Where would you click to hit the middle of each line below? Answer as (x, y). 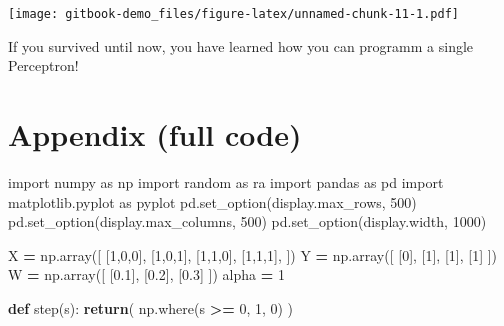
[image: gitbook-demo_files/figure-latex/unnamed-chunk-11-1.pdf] (234, 14)
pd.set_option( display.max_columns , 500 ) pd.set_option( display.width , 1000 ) (247, 221)
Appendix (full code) (155, 134)
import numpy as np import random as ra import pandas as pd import (226, 181)
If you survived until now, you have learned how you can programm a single (241, 45)
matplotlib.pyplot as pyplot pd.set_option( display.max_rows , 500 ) (212, 201)
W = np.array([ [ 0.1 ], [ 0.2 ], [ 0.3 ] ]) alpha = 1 (146, 274)
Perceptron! (43, 65)
